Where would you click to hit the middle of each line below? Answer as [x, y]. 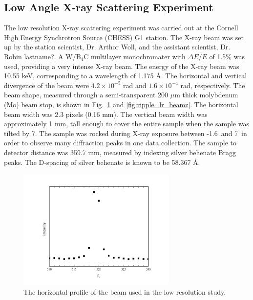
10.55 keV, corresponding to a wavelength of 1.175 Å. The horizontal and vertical [126, 76]
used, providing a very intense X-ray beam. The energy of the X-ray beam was [122, 66]
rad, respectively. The [213, 85]
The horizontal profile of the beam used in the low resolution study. [125, 291]
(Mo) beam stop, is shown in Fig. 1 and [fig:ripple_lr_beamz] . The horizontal [121, 104]
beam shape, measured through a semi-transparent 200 [86, 95]
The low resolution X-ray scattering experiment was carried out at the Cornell [121, 28]
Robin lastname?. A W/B [42, 56]
